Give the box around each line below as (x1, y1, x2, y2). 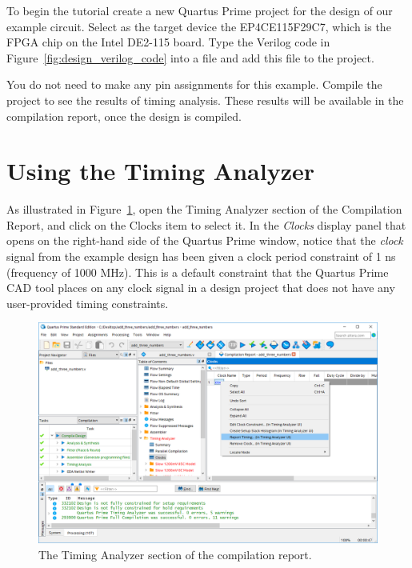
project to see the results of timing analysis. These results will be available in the (6, 91, 404, 108)
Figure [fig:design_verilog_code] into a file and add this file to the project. (6, 49, 374, 66)
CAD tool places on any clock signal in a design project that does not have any (6, 279, 395, 296)
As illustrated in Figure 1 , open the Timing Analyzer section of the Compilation (6, 201, 402, 218)
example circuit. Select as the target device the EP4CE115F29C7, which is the (6, 18, 391, 34)
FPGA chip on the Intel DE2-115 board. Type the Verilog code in (6, 34, 330, 50)
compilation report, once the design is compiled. (6, 107, 242, 124)
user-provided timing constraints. (6, 294, 169, 311)
